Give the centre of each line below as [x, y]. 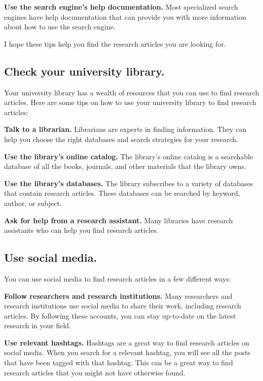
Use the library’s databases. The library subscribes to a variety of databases [129, 183]
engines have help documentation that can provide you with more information [125, 16]
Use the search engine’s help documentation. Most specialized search [121, 7]
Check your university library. [84, 71]
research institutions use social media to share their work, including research [123, 306]
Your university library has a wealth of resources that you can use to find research [132, 92]
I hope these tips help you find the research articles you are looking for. [115, 43]
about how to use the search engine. [60, 27]
